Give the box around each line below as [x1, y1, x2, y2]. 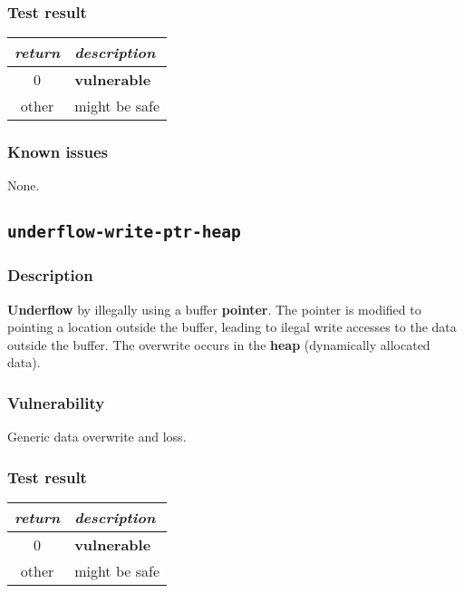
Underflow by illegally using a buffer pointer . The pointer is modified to [7, 299, 421, 318]
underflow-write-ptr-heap [7, 222, 241, 242]
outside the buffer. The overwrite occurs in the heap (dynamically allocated [7, 335, 430, 354]
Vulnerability [7, 391, 105, 413]
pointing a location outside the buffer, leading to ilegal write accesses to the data [7, 317, 457, 336]
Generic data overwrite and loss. [7, 427, 187, 446]
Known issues [7, 141, 108, 163]
